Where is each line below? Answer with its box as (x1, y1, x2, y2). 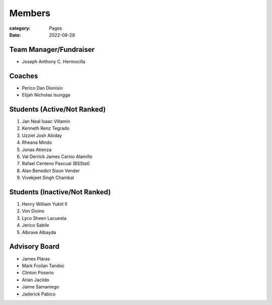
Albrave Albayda (22, 229, 56, 235)
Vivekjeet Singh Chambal (22, 175, 74, 181)
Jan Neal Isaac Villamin (22, 118, 71, 124)
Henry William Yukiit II (22, 201, 67, 207)
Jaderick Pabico (22, 291, 56, 297)
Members (9, 8, 50, 19)
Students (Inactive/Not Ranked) (9, 188, 111, 196)
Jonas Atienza (22, 146, 52, 152)
